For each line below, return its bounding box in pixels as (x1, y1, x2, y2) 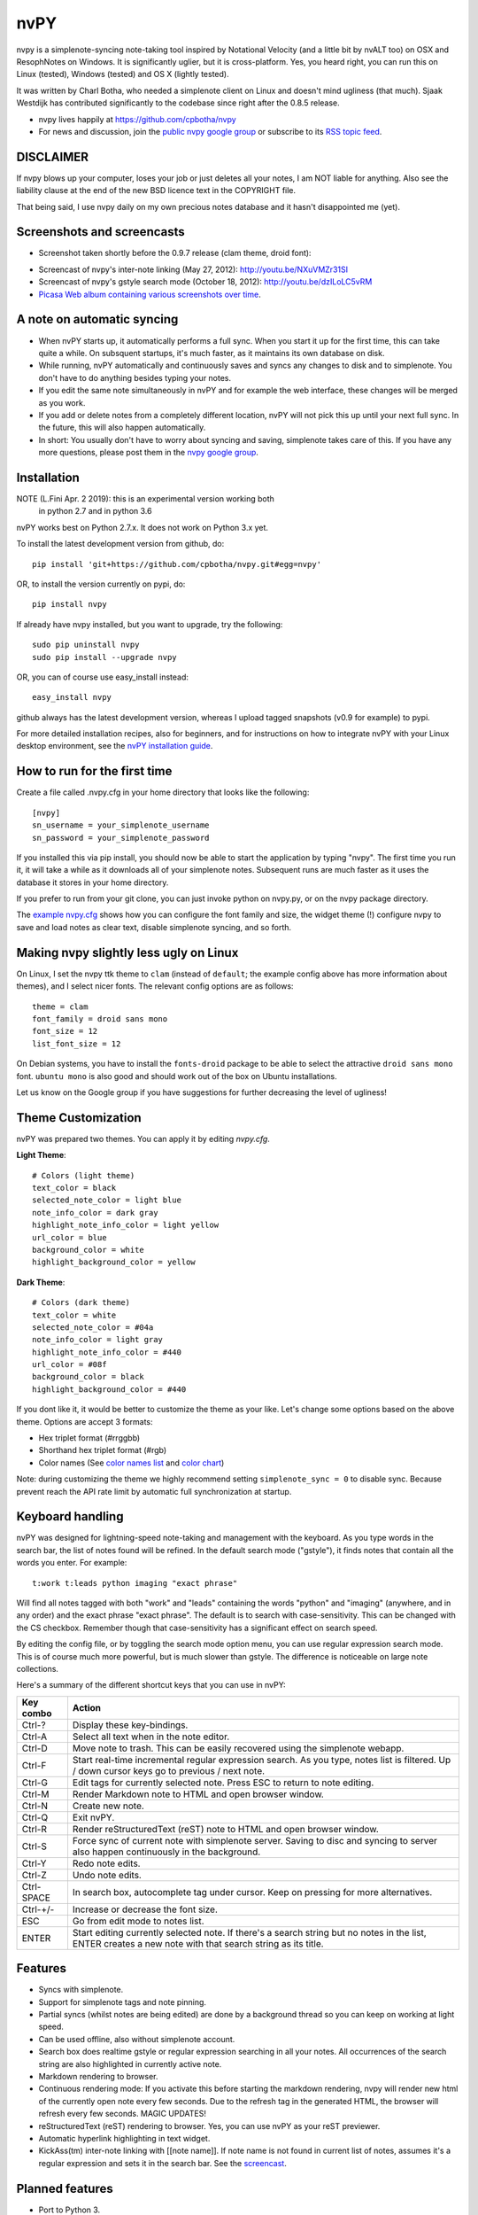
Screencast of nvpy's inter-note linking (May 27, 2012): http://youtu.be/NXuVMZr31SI (38, 264, 349, 275)
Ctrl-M (21, 1788, 50, 1800)
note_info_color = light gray (32, 1334, 164, 1345)
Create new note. (72, 1799, 145, 1812)
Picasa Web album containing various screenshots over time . (38, 289, 261, 299)
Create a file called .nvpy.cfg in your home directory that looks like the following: (16, 787, 310, 797)
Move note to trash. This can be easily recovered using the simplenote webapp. (72, 1742, 405, 1754)
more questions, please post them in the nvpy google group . (38, 447, 258, 458)
